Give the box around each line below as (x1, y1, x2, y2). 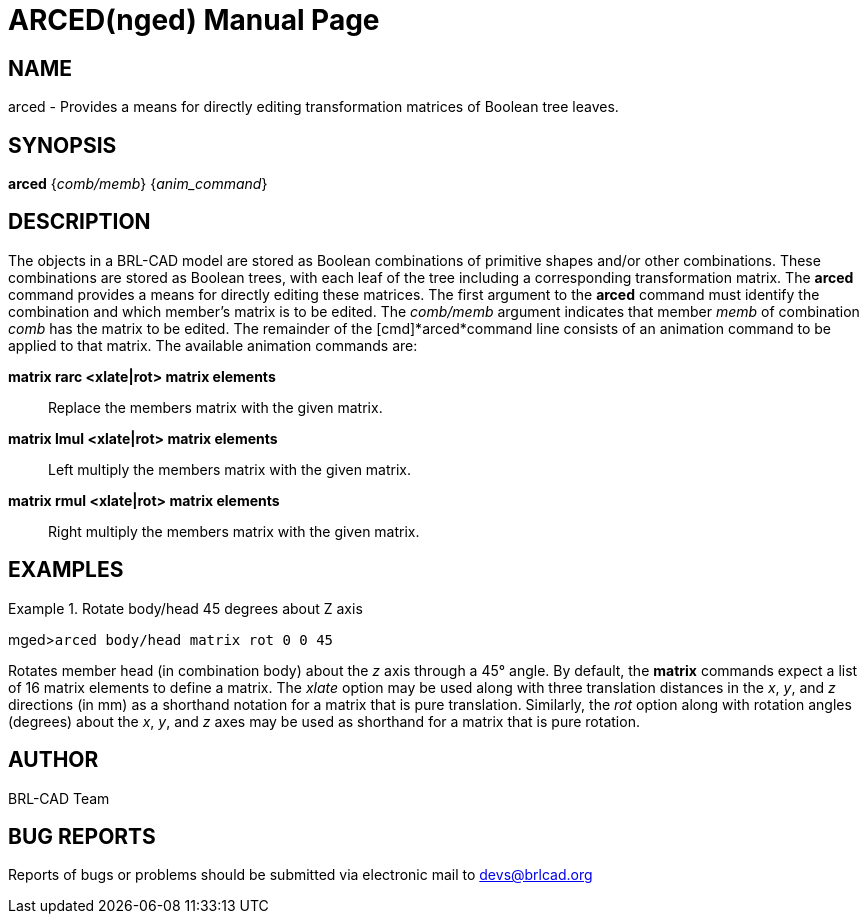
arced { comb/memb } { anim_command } (8, 175, 268, 193)
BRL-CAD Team (8, 789, 110, 807)
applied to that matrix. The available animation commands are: (8, 336, 418, 354)
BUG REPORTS (8, 823, 156, 849)
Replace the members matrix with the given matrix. (48, 398, 383, 416)
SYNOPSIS (8, 132, 117, 158)
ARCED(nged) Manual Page (8, 3, 380, 37)
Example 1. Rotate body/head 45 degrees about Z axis (8, 599, 363, 617)
